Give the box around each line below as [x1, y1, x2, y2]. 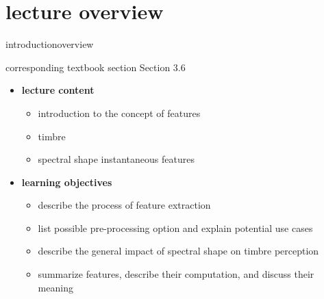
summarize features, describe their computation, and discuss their [38, 267, 314, 281]
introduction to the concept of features [38, 105, 201, 120]
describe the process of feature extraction [38, 198, 211, 212]
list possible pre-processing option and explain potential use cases [38, 220, 313, 235]
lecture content [21, 83, 95, 97]
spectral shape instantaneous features [38, 152, 195, 166]
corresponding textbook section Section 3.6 [5, 60, 186, 74]
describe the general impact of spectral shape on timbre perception [38, 244, 319, 258]
